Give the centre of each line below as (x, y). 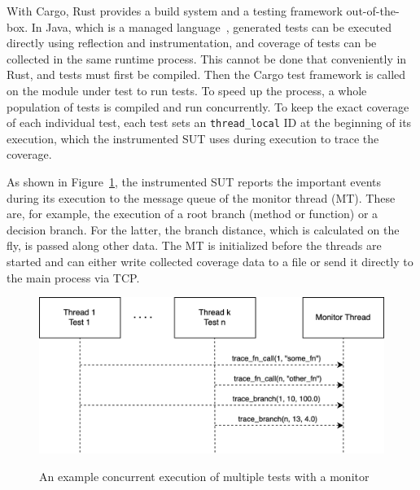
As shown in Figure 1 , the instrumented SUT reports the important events (194, 182)
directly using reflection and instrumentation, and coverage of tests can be (192, 43)
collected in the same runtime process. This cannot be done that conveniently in (207, 58)
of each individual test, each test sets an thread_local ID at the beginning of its (209, 122)
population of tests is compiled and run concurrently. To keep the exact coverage (208, 106)
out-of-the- (373, 11)
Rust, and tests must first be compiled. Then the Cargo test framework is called (206, 74)
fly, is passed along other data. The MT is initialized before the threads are (194, 245)
